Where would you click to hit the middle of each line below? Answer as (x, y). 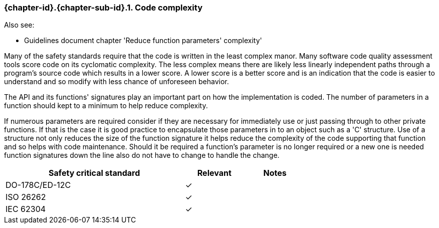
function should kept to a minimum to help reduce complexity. (106, 106)
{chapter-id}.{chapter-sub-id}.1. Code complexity (103, 8)
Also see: (19, 25)
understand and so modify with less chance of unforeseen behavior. (117, 82)
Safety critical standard (94, 173)
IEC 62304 (26, 209)
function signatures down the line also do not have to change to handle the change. (142, 155)
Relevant (214, 173)
